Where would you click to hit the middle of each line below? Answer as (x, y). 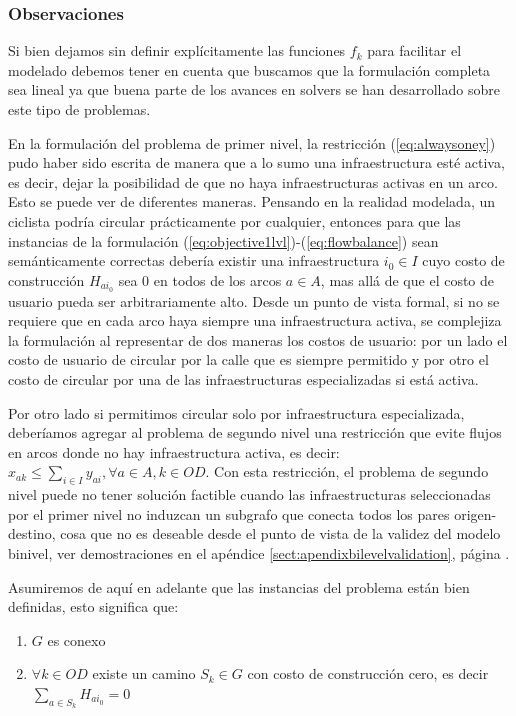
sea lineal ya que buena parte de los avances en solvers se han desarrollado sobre (254, 89)
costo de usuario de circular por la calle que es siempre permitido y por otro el (248, 359)
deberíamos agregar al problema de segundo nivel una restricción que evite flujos (255, 432)
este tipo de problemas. (79, 109)
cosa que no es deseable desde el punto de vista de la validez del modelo (280, 533)
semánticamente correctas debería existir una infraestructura (194, 260)
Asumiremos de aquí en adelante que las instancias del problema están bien (239, 586)
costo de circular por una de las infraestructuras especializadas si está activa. (243, 378)
